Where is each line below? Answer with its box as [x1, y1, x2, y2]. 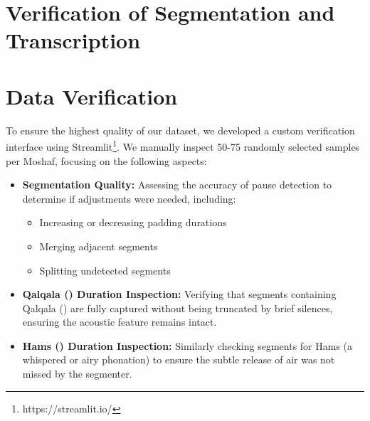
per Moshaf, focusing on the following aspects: [6, 153, 207, 168]
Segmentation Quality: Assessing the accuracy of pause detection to [22, 177, 332, 192]
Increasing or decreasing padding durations [39, 215, 227, 230]
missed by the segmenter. [22, 366, 132, 381]
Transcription [6, 26, 141, 55]
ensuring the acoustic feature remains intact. [22, 314, 217, 329]
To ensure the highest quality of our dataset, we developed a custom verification [6, 122, 355, 137]
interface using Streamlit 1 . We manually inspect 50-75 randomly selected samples [6, 137, 360, 154]
